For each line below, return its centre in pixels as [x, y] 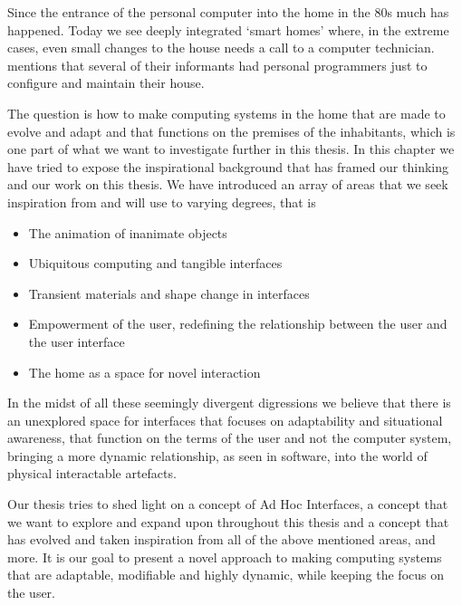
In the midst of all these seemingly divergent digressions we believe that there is [229, 403]
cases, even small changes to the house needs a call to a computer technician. [221, 48]
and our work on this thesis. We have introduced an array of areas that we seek [228, 184]
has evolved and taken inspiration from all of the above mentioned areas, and [221, 539]
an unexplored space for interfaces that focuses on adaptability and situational [225, 420]
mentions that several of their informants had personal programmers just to [217, 65]
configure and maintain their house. [106, 83]
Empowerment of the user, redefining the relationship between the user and [238, 324]
